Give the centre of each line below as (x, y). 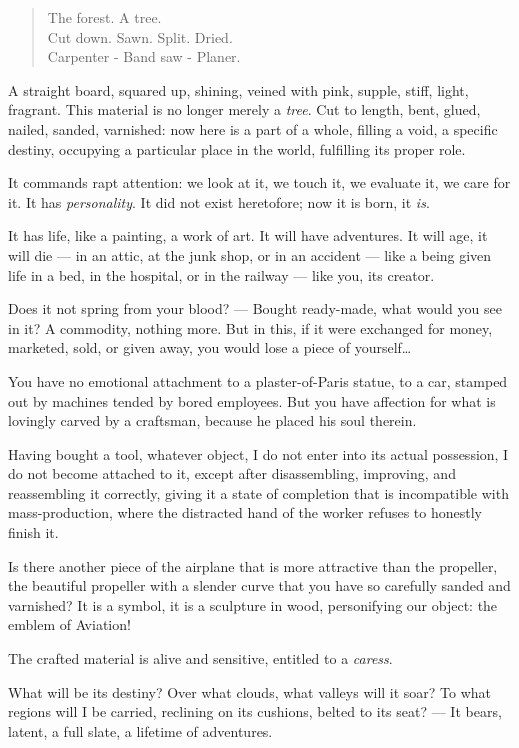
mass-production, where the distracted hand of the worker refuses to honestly (245, 512)
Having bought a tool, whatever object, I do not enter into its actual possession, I (258, 453)
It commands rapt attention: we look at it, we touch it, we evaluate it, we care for (259, 182)
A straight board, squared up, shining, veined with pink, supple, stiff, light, (238, 89)
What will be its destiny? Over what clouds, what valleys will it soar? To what (250, 691)
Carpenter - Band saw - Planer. (144, 56)
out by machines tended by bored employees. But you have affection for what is (252, 400)
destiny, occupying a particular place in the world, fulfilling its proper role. (237, 148)
